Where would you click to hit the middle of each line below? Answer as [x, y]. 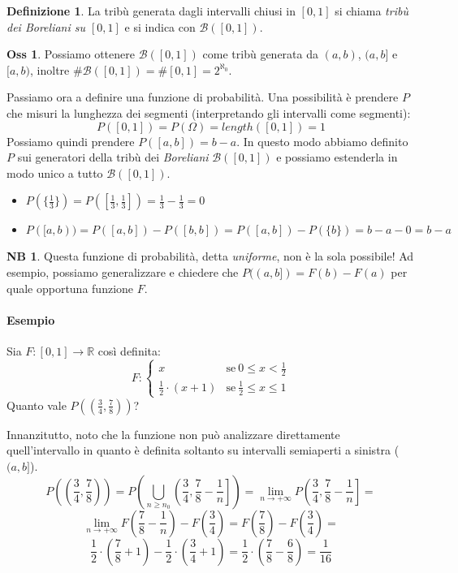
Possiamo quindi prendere [71, 141]
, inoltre [50, 69]
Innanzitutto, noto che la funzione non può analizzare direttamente [173, 434]
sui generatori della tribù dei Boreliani [113, 157]
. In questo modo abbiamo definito [322, 141]
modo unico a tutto [55, 172]
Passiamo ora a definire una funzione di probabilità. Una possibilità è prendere [203, 97]
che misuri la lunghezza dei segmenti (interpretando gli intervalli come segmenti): [209, 112]
